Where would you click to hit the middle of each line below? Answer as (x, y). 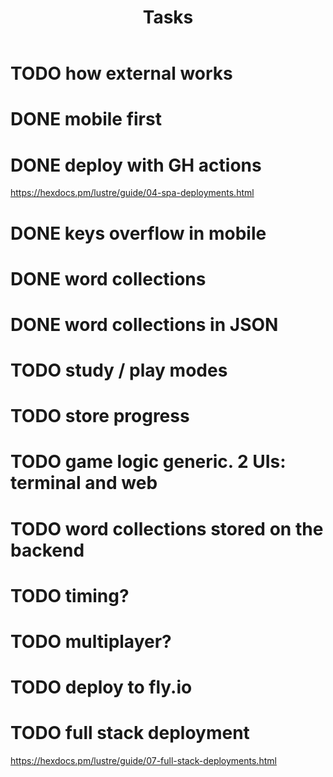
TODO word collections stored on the (167, 528)
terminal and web (84, 483)
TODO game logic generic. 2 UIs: (148, 462)
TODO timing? (70, 595)
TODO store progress (100, 416)
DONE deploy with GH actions (136, 165)
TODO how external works (121, 73)
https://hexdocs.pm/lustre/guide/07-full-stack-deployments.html (143, 761)
